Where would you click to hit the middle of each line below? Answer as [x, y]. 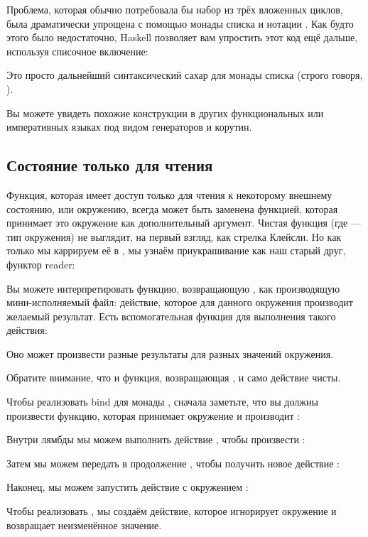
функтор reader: [41, 264]
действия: [27, 330]
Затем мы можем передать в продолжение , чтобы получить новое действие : [173, 463]
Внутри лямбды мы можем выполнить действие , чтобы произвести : [156, 439]
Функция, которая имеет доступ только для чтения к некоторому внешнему [169, 194]
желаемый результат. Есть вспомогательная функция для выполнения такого [171, 316]
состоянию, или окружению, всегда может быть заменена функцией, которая [172, 208]
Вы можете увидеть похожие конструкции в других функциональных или [165, 113]
